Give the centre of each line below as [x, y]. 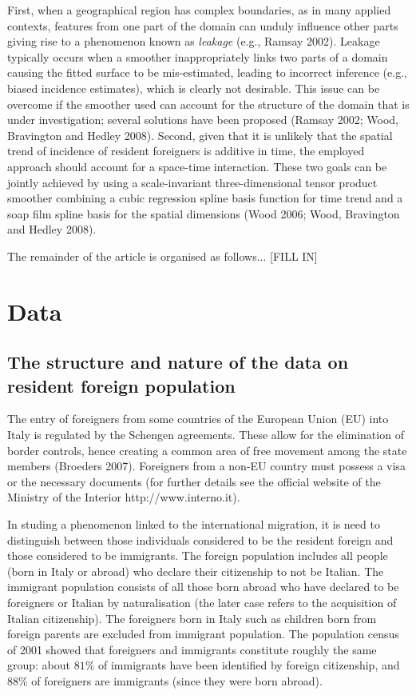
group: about [39, 665]
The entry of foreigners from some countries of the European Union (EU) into [198, 419]
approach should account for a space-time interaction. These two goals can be [197, 166]
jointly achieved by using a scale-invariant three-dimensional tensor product [192, 182]
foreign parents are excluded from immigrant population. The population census [203, 634]
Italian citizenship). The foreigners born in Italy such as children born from [192, 618]
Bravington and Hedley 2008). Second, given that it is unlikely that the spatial [200, 135]
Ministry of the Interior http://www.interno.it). [124, 497]
